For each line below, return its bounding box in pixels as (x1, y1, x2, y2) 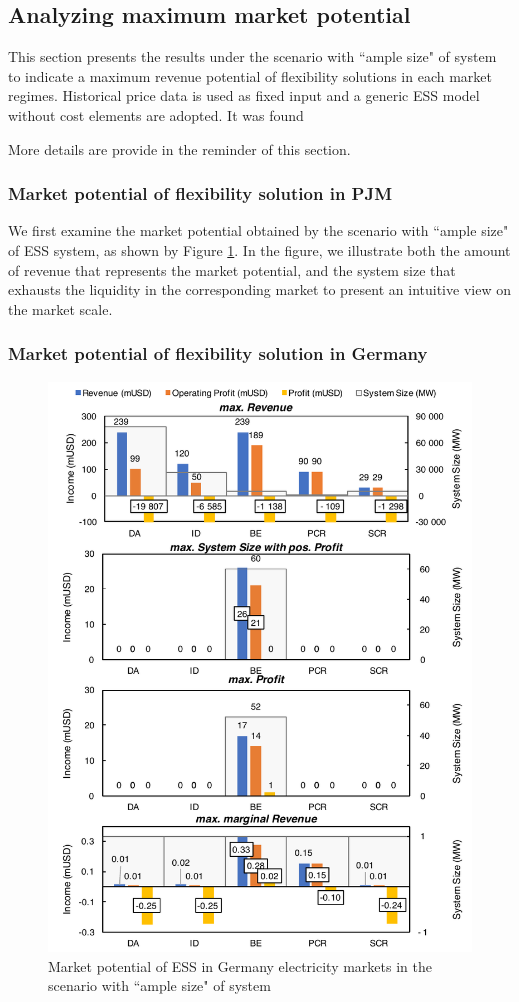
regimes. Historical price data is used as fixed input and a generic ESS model (8, 85, 480, 106)
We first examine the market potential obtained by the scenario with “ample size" (8, 220, 509, 241)
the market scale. (8, 298, 113, 319)
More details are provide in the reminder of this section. (8, 138, 351, 159)
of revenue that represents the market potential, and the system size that (8, 259, 456, 280)
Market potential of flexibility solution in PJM (8, 181, 393, 206)
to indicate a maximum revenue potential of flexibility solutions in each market (8, 65, 493, 86)
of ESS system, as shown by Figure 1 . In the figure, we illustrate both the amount (8, 239, 511, 260)
